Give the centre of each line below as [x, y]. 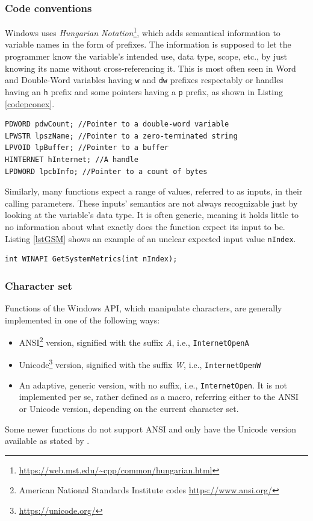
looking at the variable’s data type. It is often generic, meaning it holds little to [152, 215]
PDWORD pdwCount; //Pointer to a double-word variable [117, 124]
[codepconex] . [30, 103]
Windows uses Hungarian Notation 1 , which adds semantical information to [143, 32]
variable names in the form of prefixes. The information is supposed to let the [148, 44]
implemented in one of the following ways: [82, 320]
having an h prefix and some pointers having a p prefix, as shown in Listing [144, 91]
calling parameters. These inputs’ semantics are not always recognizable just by [151, 203]
